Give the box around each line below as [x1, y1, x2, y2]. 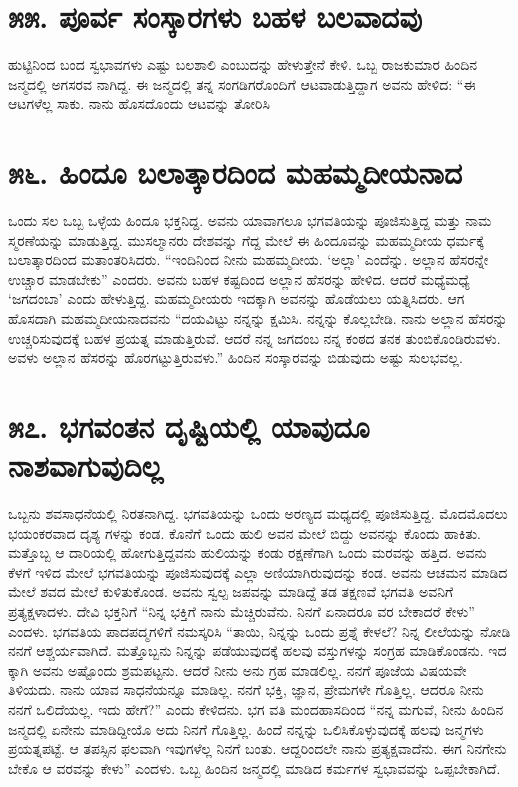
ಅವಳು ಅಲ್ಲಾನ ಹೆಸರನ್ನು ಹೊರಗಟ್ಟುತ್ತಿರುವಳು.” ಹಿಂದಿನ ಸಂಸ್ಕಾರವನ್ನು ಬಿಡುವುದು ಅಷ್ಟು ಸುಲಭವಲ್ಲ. [8, 347, 463, 368]
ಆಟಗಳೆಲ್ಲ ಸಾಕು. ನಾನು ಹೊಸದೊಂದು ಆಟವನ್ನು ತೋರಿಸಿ [8, 93, 270, 114]
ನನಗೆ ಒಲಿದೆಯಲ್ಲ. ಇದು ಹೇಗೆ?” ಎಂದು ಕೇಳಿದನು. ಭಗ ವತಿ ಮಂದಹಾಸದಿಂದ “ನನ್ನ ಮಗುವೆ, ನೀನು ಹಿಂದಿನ [8, 699, 504, 720]
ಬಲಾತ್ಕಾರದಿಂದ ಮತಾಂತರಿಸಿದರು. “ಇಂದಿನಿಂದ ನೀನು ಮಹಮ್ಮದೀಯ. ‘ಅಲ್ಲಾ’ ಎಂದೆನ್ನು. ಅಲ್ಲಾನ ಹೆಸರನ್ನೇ [8, 249, 489, 270]
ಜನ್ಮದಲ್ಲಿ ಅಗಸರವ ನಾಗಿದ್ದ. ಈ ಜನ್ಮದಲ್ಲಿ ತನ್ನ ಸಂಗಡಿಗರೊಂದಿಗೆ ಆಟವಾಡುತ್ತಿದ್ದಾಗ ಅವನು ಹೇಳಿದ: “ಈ [8, 73, 476, 94]
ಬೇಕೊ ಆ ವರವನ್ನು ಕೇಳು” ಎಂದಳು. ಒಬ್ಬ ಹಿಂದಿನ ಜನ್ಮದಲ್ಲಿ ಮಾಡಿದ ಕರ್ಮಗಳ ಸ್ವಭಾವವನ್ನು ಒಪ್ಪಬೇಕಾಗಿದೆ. [8, 757, 501, 778]
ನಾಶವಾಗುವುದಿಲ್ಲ [8, 445, 164, 486]
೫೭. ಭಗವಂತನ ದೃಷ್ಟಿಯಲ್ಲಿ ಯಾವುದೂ [8, 405, 370, 446]
